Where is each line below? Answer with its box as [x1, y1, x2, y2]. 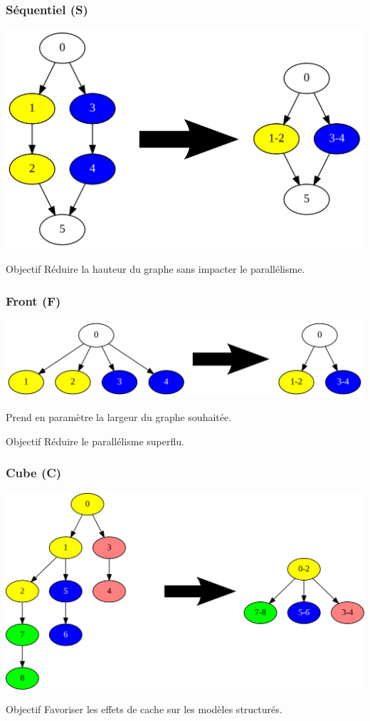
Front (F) [6, 291, 61, 309]
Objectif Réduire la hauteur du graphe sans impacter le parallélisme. [6, 261, 305, 276]
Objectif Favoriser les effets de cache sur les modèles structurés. [6, 702, 282, 717]
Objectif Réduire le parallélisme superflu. [6, 433, 184, 448]
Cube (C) [6, 464, 62, 482]
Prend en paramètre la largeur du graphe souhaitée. [6, 410, 232, 425]
